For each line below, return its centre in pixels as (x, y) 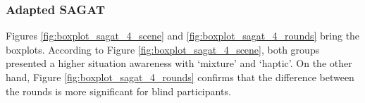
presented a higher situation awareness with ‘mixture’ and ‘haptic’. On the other (179, 63)
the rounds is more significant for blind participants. (118, 91)
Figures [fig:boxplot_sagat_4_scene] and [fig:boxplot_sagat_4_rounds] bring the (183, 36)
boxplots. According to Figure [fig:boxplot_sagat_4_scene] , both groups (163, 49)
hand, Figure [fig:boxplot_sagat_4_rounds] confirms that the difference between (180, 77)
